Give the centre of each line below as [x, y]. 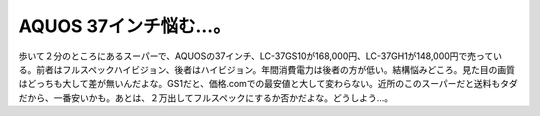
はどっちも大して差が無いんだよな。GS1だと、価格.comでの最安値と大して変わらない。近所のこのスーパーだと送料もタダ [268, 84]
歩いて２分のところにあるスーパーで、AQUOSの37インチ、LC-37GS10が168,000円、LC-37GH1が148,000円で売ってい [260, 56]
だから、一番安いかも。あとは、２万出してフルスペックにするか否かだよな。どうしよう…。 [206, 97]
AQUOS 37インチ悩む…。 [124, 26]
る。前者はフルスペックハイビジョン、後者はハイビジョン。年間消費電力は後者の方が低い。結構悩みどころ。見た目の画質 [266, 69]
